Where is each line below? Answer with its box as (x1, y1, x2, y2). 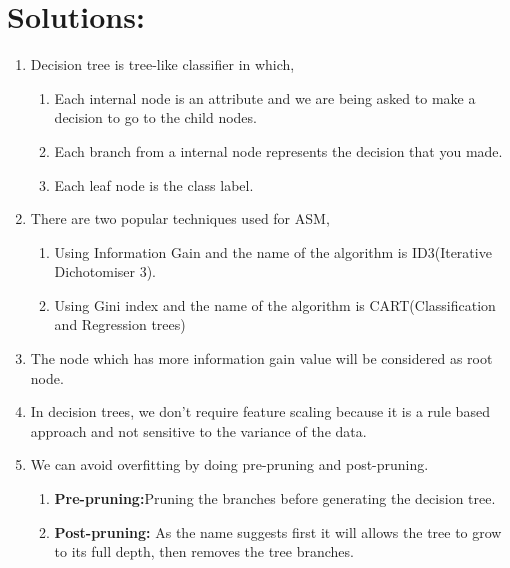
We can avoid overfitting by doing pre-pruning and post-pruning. (30, 454, 429, 475)
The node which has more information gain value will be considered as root (30, 348, 493, 369)
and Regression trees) (54, 314, 186, 335)
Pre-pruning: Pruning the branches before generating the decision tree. (54, 488, 496, 509)
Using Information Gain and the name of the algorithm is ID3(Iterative (54, 241, 492, 262)
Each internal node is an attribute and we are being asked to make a (54, 87, 476, 108)
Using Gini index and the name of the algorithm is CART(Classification (54, 294, 496, 315)
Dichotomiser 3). (54, 261, 157, 282)
